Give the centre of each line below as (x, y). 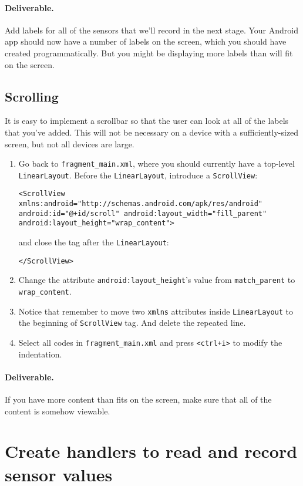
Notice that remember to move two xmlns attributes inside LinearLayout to (156, 311)
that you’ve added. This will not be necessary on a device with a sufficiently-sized (152, 132)
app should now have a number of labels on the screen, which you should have (146, 41)
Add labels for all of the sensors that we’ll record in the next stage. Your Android (151, 30)
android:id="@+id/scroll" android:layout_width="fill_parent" (143, 213)
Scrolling (32, 96)
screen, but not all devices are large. (70, 144)
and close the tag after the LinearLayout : (94, 242)
